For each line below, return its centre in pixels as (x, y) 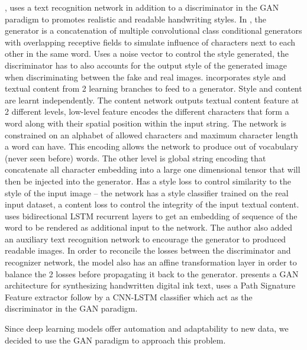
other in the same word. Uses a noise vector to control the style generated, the (147, 54)
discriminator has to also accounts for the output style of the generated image (146, 65)
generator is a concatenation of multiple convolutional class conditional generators (153, 30)
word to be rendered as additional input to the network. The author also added (149, 227)
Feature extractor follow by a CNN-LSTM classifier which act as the (129, 296)
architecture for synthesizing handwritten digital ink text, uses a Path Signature (150, 285)
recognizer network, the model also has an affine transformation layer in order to (151, 262)
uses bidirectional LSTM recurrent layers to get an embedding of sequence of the (151, 215)
